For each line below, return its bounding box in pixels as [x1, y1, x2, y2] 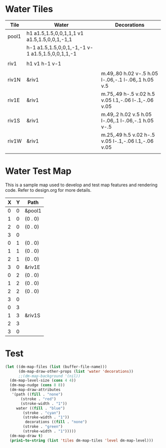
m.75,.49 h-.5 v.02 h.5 [101, 90, 155, 97]
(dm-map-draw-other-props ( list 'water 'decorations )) [18, 369, 134, 374]
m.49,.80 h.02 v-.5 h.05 [101, 70, 159, 77]
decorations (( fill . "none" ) [25, 420, 87, 425]
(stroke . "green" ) [23, 424, 63, 429]
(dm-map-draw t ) [9, 433, 43, 438]
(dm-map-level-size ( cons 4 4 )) [9, 378, 77, 383]
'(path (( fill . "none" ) [11, 392, 63, 397]
